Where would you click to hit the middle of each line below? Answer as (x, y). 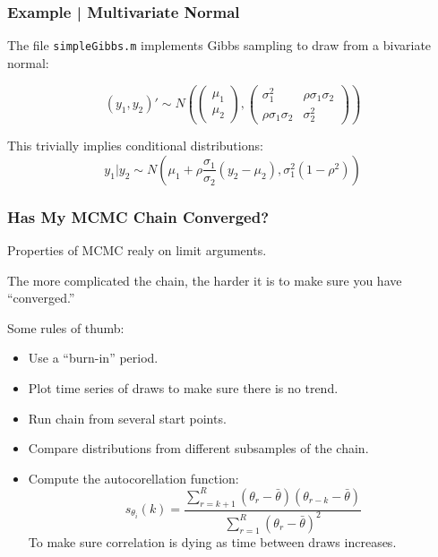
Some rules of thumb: (66, 327)
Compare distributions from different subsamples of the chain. (198, 448)
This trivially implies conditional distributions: (135, 146)
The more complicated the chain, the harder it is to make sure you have (205, 280)
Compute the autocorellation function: (133, 478)
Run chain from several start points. (127, 418)
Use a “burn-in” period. (93, 358)
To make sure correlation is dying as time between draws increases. (212, 541)
